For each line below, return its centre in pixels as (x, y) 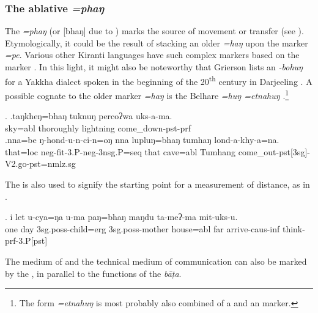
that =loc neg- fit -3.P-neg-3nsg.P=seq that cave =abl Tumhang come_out (141, 151)
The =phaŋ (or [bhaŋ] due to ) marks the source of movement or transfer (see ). (154, 31)
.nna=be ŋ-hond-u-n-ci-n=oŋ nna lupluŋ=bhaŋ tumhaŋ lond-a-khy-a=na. (142, 140)
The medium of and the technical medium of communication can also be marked (156, 261)
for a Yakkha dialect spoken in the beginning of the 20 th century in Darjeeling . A (159, 80)
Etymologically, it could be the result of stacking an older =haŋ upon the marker (157, 42)
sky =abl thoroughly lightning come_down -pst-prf (98, 127)
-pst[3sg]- (293, 151)
